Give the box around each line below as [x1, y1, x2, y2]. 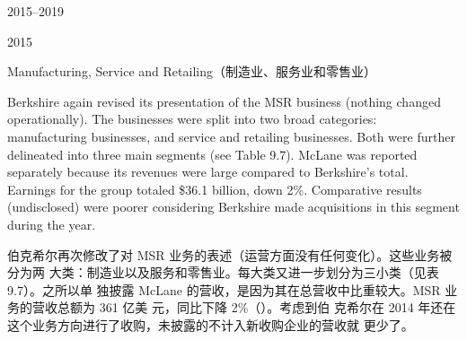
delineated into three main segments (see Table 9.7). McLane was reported [7, 144, 418, 163]
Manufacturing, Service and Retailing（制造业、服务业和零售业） [7, 62, 376, 81]
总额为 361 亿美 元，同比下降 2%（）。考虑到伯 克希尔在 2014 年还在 [57, 298, 456, 317]
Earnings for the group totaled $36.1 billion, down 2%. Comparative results [7, 179, 422, 198]
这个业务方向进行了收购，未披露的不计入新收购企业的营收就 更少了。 [7, 315, 414, 334]
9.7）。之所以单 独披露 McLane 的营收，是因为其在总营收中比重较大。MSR [7, 280, 441, 299]
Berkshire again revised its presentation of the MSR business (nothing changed [7, 92, 441, 110]
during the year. [7, 214, 96, 233]
